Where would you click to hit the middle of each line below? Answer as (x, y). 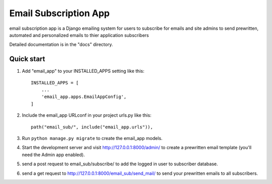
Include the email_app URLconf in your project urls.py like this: (87, 115)
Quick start (27, 59)
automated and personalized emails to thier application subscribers (79, 35)
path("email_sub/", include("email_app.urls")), (92, 127)
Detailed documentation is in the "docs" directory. (61, 44)
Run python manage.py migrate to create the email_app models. (92, 138)
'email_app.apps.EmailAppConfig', (84, 97)
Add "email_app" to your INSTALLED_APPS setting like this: (83, 71)
